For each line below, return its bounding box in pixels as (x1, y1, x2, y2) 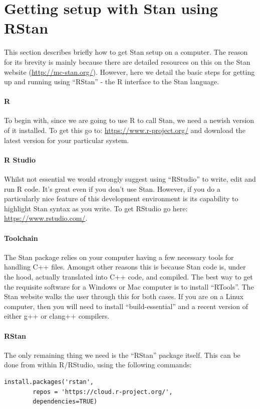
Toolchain (4, 232, 38, 243)
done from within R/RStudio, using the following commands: (4, 359, 192, 370)
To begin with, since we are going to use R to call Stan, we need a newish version (4, 115, 254, 125)
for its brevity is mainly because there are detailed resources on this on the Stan (4, 56, 250, 67)
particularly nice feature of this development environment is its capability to (4, 193, 238, 204)
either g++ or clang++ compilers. (4, 311, 110, 321)
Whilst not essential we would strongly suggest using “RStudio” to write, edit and (4, 174, 256, 184)
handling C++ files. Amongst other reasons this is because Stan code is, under (4, 261, 246, 272)
